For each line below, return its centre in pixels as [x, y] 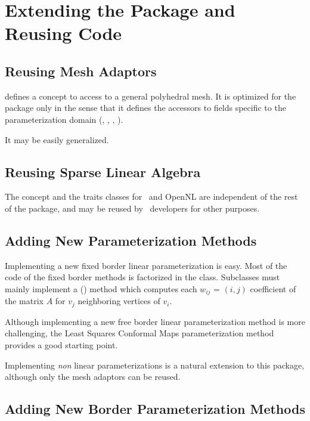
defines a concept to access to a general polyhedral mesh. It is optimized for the [151, 96]
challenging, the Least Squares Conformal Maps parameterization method [139, 333]
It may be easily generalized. [57, 139]
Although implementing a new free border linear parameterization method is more [155, 321]
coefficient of [273, 288]
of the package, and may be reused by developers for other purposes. [132, 208]
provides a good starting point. [61, 345]
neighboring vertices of [119, 301]
